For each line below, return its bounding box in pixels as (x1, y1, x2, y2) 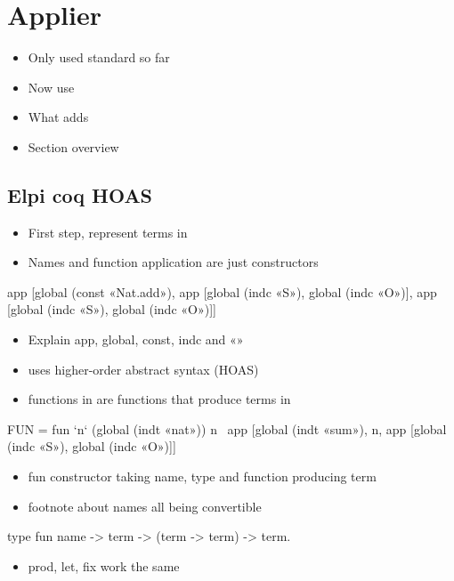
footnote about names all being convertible (28, 496, 262, 515)
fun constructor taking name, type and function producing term (28, 467, 377, 486)
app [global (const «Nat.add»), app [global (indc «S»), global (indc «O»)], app (7, 282, 437, 301)
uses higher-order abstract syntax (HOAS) (28, 359, 259, 378)
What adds (28, 108, 89, 126)
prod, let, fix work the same (28, 556, 180, 575)
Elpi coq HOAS (7, 181, 153, 208)
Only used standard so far (28, 48, 170, 67)
